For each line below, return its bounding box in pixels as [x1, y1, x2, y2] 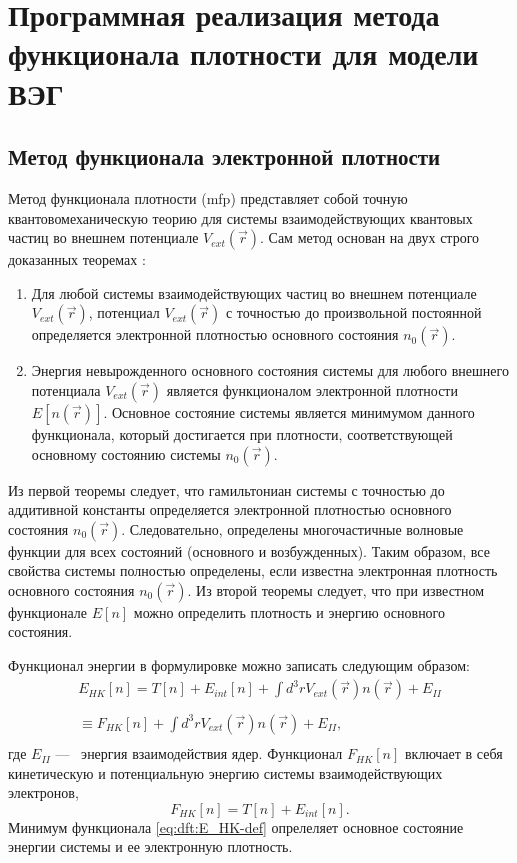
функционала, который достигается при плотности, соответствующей [31, 423, 453, 444]
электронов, [8, 782, 79, 803]
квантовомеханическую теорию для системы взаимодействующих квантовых [8, 207, 473, 228]
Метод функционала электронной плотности [8, 141, 441, 172]
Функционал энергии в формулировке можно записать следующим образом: [8, 655, 470, 676]
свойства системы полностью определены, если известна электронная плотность [8, 560, 498, 581]
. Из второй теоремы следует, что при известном [187, 579, 485, 600]
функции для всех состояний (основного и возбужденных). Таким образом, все [8, 540, 490, 561]
